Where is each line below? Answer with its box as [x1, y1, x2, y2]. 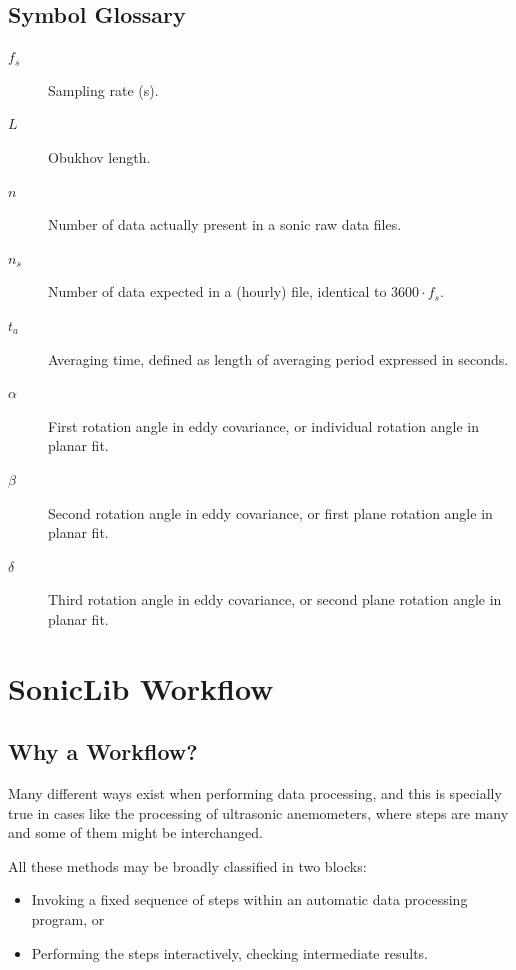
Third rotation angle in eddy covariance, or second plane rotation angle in [48, 589, 502, 610]
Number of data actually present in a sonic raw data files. [48, 214, 402, 235]
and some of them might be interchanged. [8, 822, 263, 843]
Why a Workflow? [8, 736, 198, 767]
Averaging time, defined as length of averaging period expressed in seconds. [48, 348, 509, 369]
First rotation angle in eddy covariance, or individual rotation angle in [48, 415, 480, 436]
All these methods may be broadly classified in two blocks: [8, 855, 367, 876]
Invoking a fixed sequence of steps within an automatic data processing [31, 889, 468, 910]
